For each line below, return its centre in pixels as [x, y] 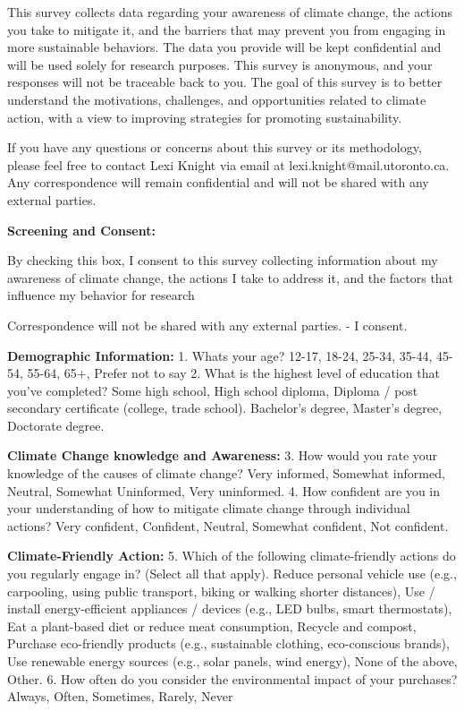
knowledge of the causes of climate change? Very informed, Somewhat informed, [226, 473]
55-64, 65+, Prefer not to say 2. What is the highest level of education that [233, 373]
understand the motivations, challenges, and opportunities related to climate [217, 99]
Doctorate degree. [56, 425]
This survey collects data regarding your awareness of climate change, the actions [230, 12]
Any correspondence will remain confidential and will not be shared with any [218, 182]
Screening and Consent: [81, 230]
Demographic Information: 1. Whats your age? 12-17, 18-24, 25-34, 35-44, [220, 355]
